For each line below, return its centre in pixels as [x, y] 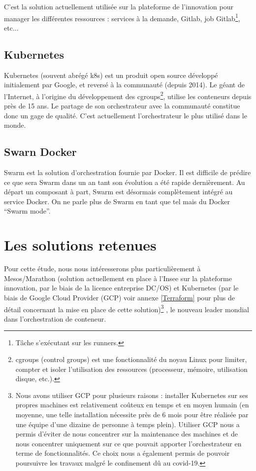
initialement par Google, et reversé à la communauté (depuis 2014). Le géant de [124, 85]
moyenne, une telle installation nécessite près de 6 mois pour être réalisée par [132, 414]
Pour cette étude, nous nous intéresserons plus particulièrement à [102, 269]
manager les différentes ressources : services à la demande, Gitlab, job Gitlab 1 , [122, 17]
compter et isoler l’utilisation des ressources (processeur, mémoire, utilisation [131, 369]
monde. [15, 125]
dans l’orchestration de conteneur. [55, 318]
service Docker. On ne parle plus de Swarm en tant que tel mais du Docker [117, 201]
